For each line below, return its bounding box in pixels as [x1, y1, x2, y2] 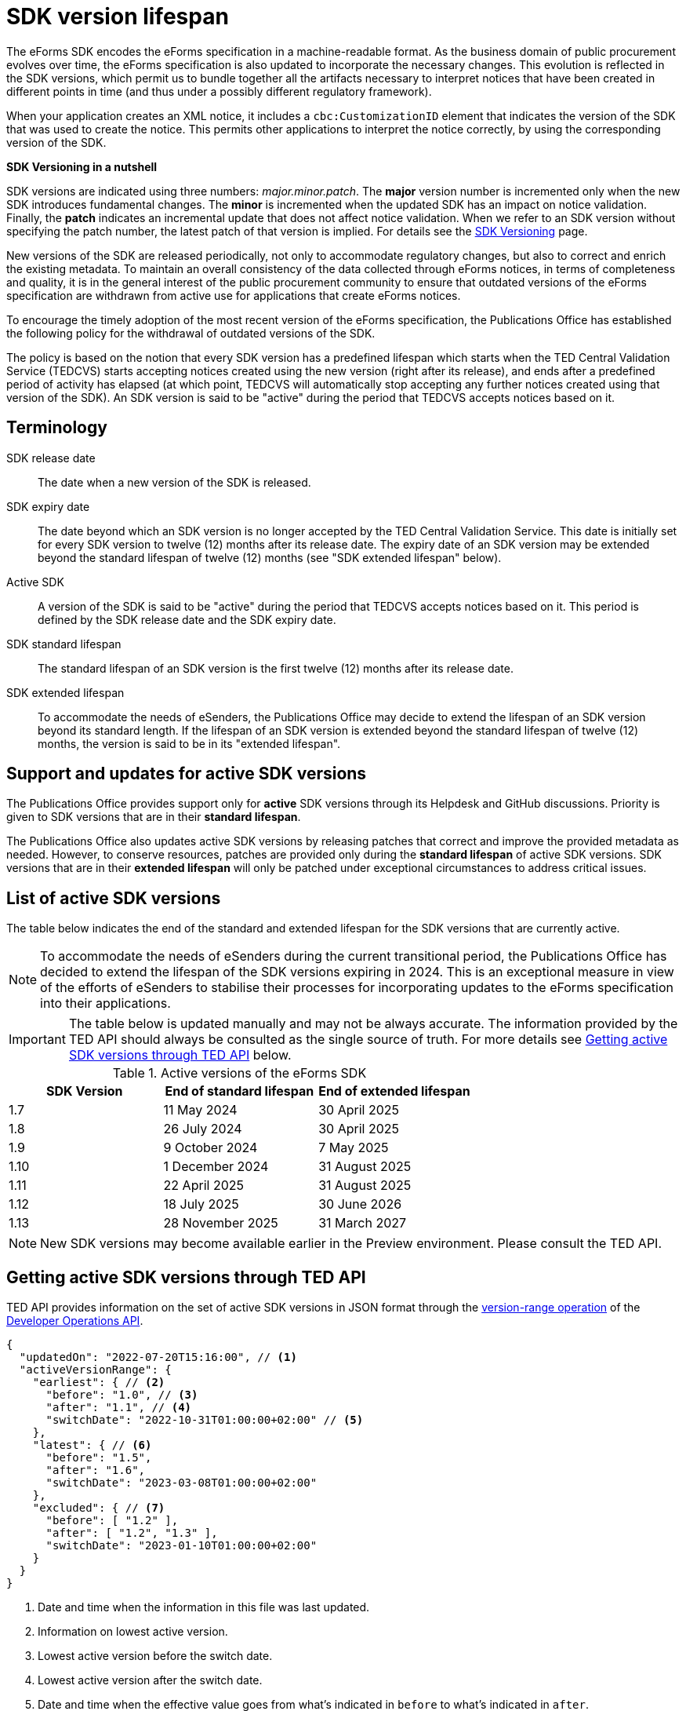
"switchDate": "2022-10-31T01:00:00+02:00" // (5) [45, 1414, 364, 1427]
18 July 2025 [163, 1196, 239, 1213]
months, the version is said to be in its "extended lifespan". [38, 736, 341, 750]
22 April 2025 [163, 1177, 244, 1194]
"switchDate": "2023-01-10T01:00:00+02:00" [45, 1539, 318, 1552]
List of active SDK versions [6, 888, 221, 908]
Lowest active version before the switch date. [38, 1649, 273, 1663]
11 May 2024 [163, 1102, 238, 1118]
